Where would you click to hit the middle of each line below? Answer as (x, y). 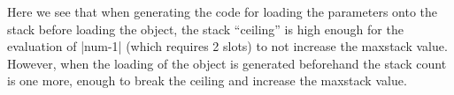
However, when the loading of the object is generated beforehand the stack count (227, 63)
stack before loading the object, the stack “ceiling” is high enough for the (205, 29)
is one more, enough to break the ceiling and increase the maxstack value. (207, 80)
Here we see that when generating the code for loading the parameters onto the (223, 11)
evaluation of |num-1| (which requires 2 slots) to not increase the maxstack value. (227, 46)
